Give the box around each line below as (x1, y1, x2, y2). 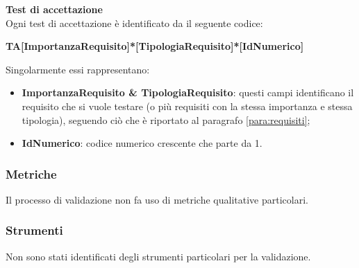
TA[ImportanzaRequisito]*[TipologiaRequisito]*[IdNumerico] (6, 39, 304, 53)
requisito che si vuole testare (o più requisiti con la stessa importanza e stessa (22, 98, 353, 113)
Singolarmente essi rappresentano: (6, 62, 150, 76)
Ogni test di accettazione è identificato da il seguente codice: (6, 15, 263, 30)
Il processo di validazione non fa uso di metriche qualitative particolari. (6, 192, 308, 206)
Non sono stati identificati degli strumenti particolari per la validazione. (6, 249, 311, 263)
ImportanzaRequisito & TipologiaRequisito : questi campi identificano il (22, 85, 354, 100)
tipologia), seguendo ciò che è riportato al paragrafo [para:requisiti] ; (22, 112, 310, 127)
